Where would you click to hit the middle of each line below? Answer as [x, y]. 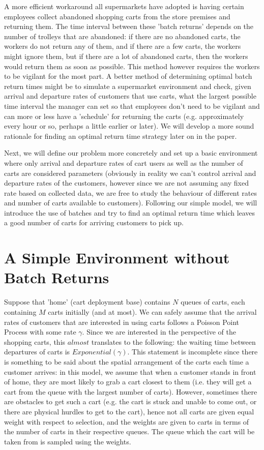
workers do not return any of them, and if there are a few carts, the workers [123, 46]
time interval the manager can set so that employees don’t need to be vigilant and [132, 106]
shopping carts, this [35, 341]
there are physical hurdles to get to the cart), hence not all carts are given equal [129, 411]
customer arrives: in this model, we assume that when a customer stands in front [130, 371]
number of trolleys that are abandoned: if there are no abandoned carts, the [122, 36]
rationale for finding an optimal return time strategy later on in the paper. [121, 136]
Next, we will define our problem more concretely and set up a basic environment [131, 153]
